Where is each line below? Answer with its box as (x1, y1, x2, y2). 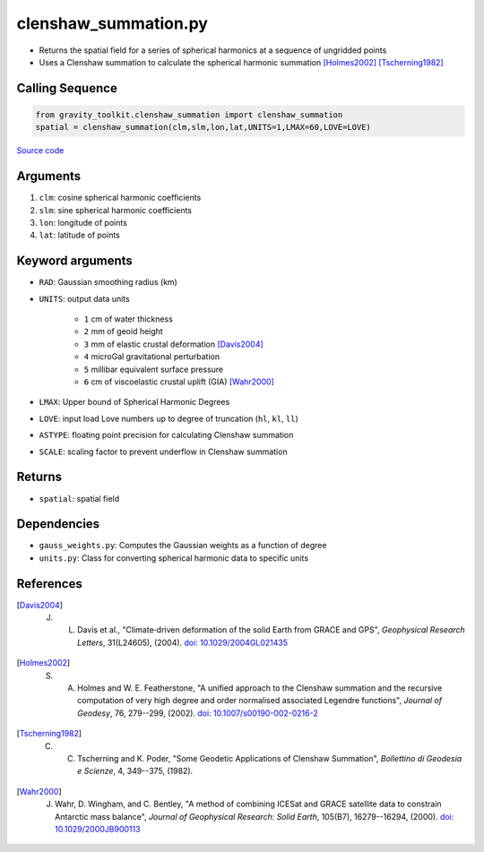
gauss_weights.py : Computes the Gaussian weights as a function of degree (39, 540, 327, 551)
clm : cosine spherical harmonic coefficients (39, 193, 202, 203)
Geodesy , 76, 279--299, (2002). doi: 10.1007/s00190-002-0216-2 (77, 708, 318, 719)
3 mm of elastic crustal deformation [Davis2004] (83, 339, 264, 349)
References (16, 576, 82, 591)
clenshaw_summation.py (16, 13, 208, 33)
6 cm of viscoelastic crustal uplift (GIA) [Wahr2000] (83, 376, 275, 387)
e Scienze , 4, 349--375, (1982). (77, 766, 194, 777)
